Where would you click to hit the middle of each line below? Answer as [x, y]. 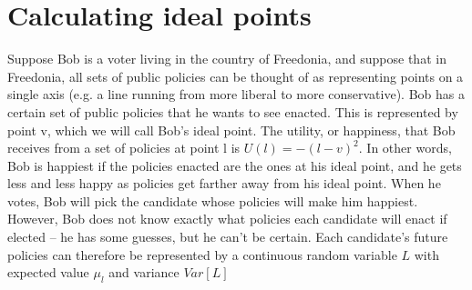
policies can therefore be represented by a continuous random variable [202, 254]
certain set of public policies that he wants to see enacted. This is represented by [233, 111]
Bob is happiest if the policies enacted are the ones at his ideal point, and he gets [235, 165]
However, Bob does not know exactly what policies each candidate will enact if [227, 219]
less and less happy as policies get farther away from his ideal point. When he [224, 183]
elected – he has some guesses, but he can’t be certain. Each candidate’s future [228, 237]
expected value [48, 272]
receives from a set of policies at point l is [124, 148]
